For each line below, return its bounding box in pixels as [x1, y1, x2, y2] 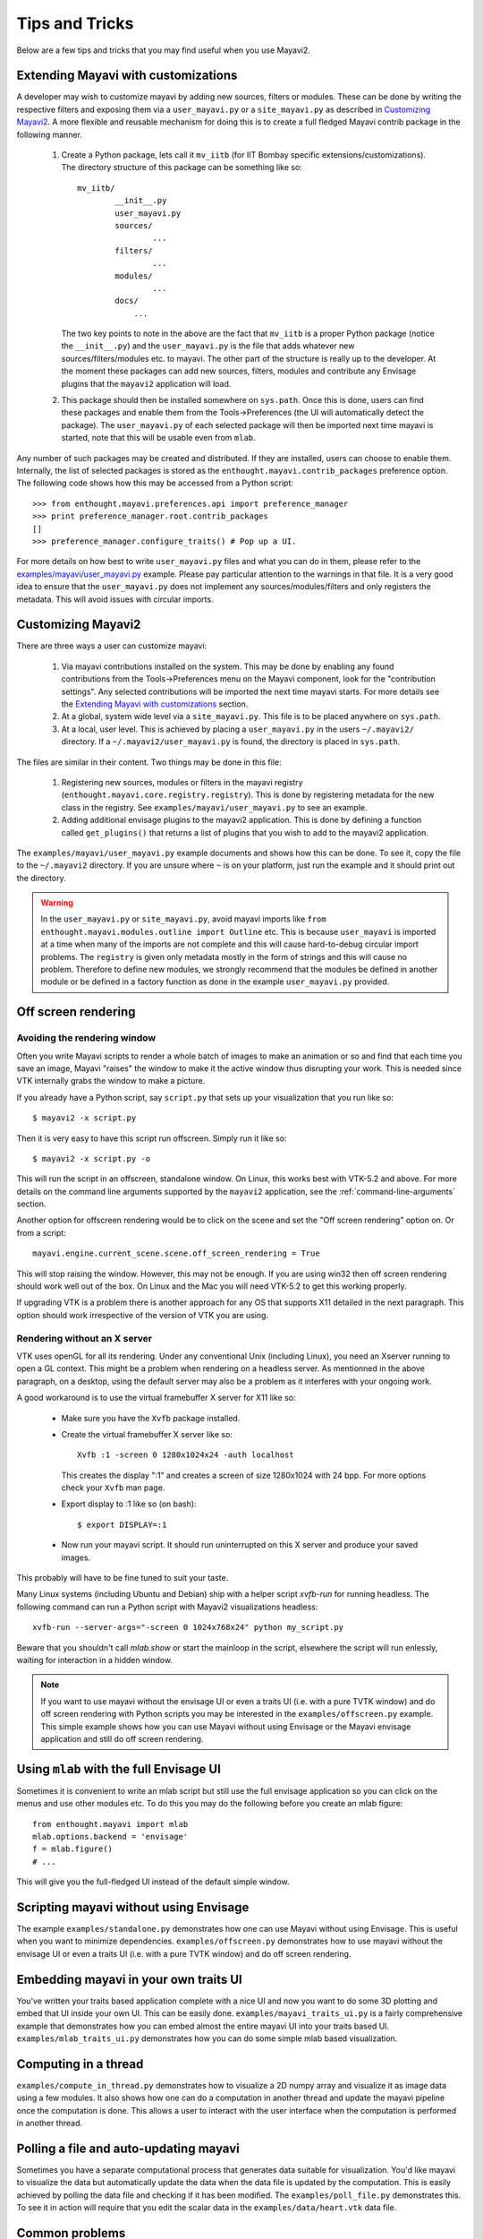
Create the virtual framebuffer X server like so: [61, 1428, 233, 1439]
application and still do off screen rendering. [40, 1733, 204, 1744]
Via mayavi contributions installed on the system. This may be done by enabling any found [61, 661, 394, 672]
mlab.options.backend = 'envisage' [32, 1832, 189, 1842]
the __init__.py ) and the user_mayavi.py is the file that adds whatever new [61, 340, 355, 351]
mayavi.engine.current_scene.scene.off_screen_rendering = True [32, 1248, 321, 1258]
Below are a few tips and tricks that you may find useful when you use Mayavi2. [16, 45, 310, 56]
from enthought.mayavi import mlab [32, 1819, 189, 1829]
